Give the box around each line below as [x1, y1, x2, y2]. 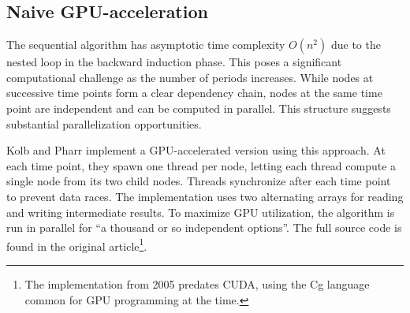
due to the [330, 36, 381, 53]
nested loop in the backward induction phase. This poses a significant [6, 54, 342, 70]
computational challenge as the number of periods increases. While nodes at [6, 69, 374, 85]
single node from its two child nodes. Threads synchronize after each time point [6, 173, 391, 189]
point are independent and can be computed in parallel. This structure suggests [6, 99, 391, 116]
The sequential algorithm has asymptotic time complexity [6, 36, 285, 53]
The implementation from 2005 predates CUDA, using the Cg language [24, 275, 370, 292]
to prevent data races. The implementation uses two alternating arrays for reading [6, 188, 404, 204]
